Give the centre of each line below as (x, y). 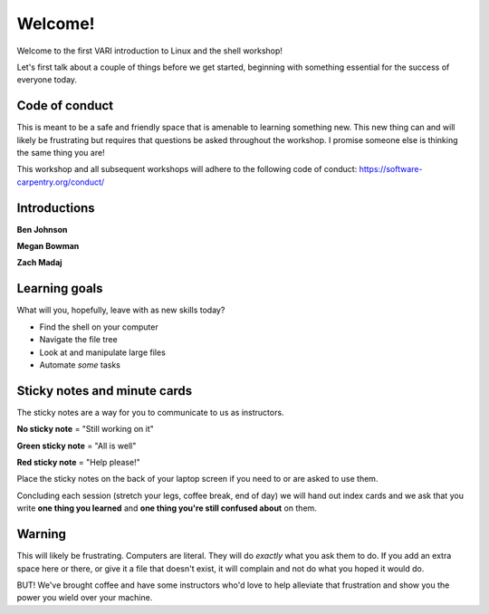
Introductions (56, 208)
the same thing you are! (61, 153)
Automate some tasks (80, 365)
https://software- (391, 169)
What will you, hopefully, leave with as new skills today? (121, 310)
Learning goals (60, 288)
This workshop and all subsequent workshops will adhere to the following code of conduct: (187, 169)
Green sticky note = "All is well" (77, 446)
